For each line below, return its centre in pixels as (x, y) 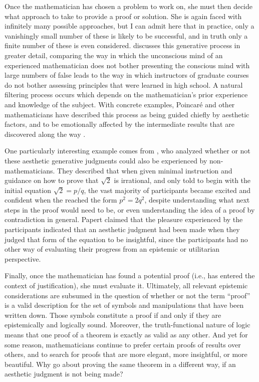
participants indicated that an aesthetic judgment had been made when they (122, 229)
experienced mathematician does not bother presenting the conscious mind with (127, 65)
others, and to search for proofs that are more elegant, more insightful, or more (126, 354)
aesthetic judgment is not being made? (64, 374)
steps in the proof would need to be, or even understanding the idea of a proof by (130, 209)
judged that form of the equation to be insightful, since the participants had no (126, 239)
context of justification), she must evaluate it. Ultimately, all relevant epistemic (126, 285)
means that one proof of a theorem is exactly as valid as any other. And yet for (126, 334)
